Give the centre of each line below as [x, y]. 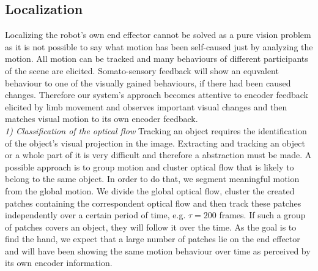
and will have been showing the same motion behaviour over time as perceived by [158, 250]
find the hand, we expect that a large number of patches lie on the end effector [153, 239]
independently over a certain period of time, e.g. [95, 215]
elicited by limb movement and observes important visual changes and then [146, 106]
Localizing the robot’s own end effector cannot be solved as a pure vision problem [158, 35]
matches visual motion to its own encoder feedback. [102, 119]
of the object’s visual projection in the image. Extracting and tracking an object [155, 143]
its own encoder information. [59, 263]
